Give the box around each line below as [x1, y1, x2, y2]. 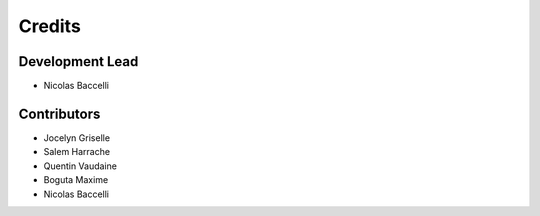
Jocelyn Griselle [43, 131, 110, 144]
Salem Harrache [43, 146, 110, 158]
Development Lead [18, 53, 139, 70]
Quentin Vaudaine [43, 160, 117, 172]
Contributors [18, 105, 101, 122]
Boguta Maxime [43, 174, 109, 186]
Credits [18, 15, 82, 37]
